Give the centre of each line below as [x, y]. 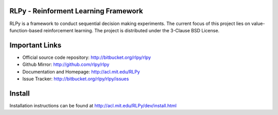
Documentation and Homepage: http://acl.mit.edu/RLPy [81, 72]
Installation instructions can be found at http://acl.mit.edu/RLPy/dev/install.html [93, 105]
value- [258, 24]
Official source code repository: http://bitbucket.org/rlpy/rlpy [87, 57]
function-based [26, 30]
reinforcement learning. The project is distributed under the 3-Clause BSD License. [132, 30]
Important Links [36, 45]
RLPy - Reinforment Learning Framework [76, 11]
